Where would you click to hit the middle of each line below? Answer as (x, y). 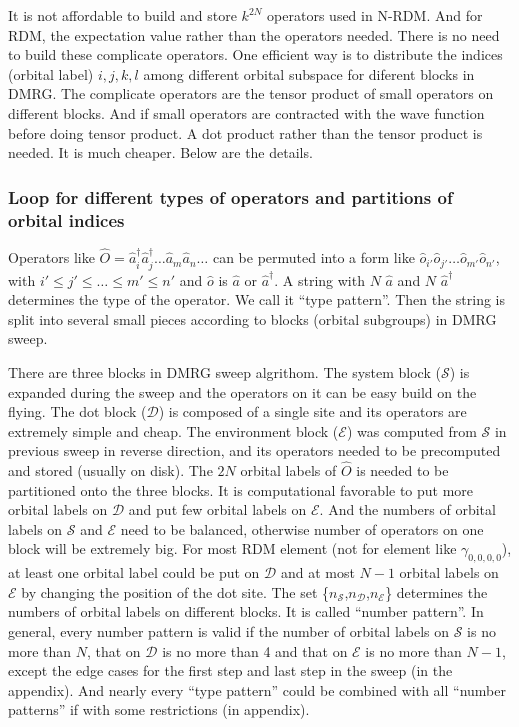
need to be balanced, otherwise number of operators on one (302, 528)
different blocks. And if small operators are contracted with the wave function (246, 112)
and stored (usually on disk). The (110, 470)
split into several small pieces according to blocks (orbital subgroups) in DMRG (252, 318)
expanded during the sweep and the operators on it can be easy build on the (242, 391)
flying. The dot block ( (77, 411)
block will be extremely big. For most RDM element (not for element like (232, 548)
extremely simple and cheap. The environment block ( (173, 430)
